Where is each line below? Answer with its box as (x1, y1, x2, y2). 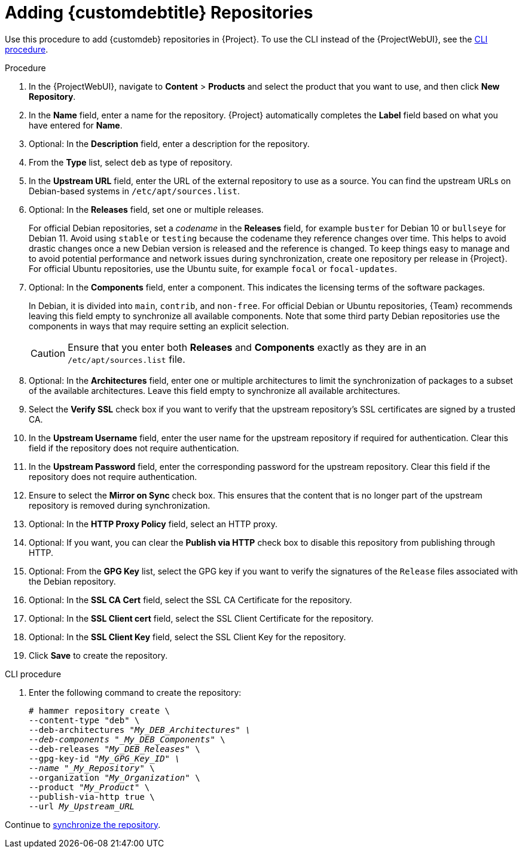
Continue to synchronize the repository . (5, 819, 161, 830)
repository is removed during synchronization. (29, 500, 210, 510)
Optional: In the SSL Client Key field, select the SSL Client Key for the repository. (29, 631, 346, 642)
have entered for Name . (29, 120, 123, 130)
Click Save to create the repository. (29, 650, 168, 661)
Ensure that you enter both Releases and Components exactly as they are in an (68, 341, 426, 353)
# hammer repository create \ (29, 705, 170, 716)
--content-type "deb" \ (29, 715, 140, 725)
